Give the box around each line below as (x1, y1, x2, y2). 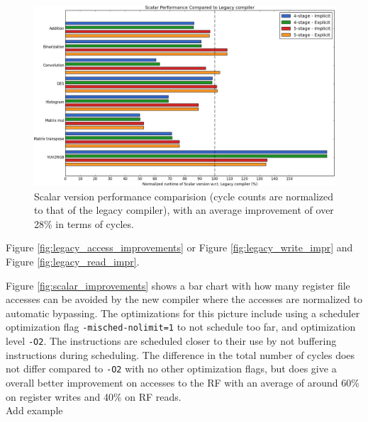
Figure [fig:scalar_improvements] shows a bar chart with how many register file (6, 278, 350, 292)
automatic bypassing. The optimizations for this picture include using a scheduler (6, 305, 360, 320)
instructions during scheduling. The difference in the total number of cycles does (6, 347, 355, 362)
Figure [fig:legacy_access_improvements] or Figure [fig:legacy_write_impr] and (6, 240, 353, 255)
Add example (6, 403, 63, 418)
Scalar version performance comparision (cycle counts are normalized (34, 188, 334, 203)
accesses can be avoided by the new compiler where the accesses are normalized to (6, 292, 362, 307)
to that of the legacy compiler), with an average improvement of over (34, 203, 334, 217)
